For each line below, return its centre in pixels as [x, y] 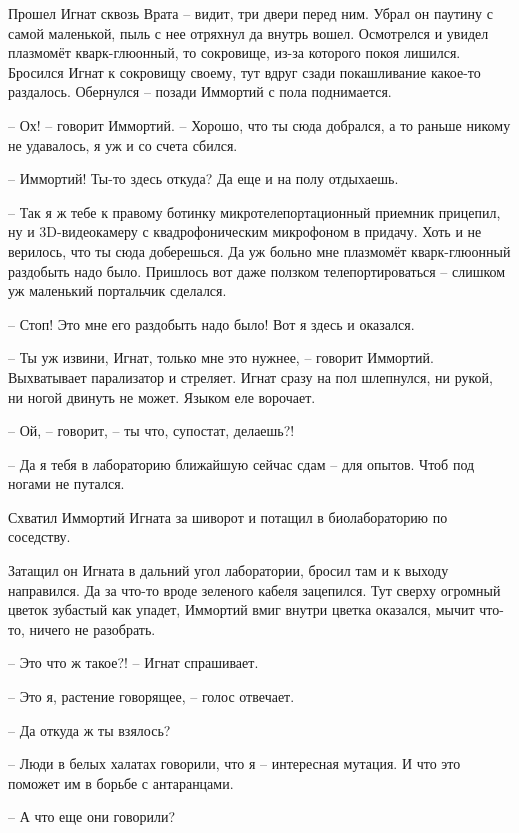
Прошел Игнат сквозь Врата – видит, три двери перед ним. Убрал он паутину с [250, 13]
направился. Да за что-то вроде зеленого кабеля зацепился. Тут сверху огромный [254, 589]
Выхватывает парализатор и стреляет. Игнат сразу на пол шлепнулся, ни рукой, [250, 376]
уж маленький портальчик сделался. [117, 290]
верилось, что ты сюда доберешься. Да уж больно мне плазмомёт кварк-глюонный [259, 250]
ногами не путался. [66, 483]
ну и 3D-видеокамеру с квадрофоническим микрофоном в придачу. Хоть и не [245, 231]
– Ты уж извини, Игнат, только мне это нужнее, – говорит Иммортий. [221, 357]
